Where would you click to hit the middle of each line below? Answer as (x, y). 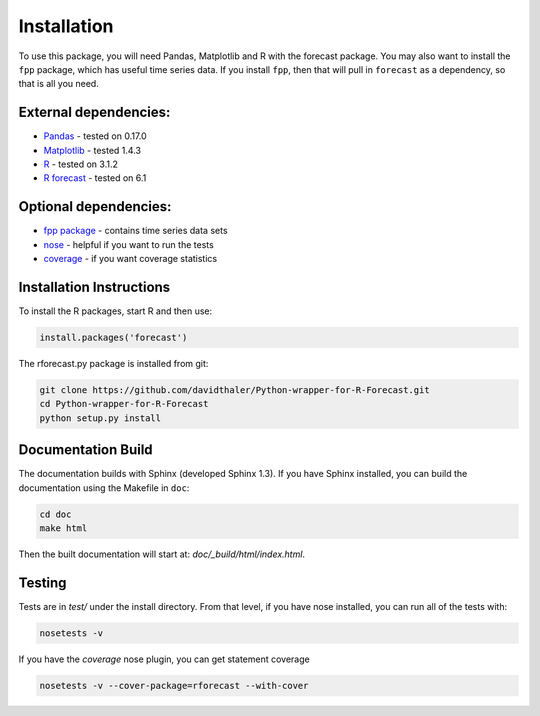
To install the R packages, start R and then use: (115, 311)
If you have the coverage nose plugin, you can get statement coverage (164, 659)
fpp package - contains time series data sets (136, 231)
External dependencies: (94, 112)
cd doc (55, 514)
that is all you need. (58, 84)
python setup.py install (100, 418)
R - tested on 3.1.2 (81, 164)
